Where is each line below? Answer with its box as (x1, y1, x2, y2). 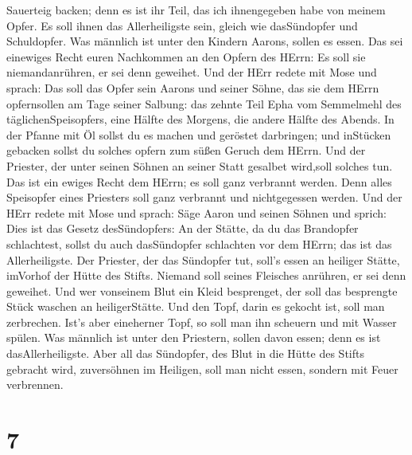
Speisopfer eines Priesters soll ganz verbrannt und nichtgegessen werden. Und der (6, 189, 402, 206)
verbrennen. (6, 376, 64, 393)
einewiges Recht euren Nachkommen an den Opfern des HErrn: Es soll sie (6, 48, 366, 65)
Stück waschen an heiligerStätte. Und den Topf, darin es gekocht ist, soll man (6, 298, 385, 315)
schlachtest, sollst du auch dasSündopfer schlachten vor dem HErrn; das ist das (6, 235, 392, 252)
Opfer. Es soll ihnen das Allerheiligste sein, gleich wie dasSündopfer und (6, 17, 358, 33)
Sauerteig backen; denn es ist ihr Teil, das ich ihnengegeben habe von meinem (6, 2, 386, 18)
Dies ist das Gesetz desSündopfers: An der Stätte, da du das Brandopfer (6, 220, 359, 237)
